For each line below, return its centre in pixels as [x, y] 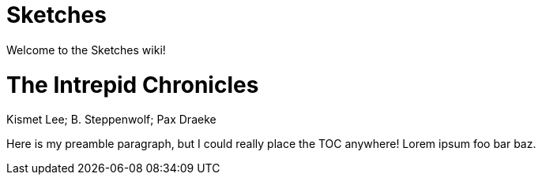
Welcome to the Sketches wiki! [86, 50]
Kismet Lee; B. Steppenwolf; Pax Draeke [111, 120]
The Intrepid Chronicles [133, 85]
